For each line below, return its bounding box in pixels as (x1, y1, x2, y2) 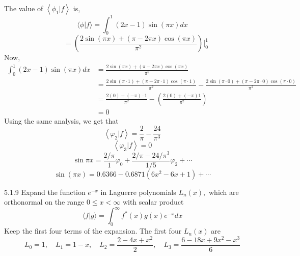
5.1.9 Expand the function (4, 186, 86, 197)
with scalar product (122, 196, 184, 207)
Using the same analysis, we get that (4, 115, 119, 126)
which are (208, 186, 239, 197)
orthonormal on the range (4, 196, 85, 207)
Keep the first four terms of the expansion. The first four (4, 225, 182, 236)
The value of (4, 3, 43, 13)
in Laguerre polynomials (100, 186, 176, 197)
